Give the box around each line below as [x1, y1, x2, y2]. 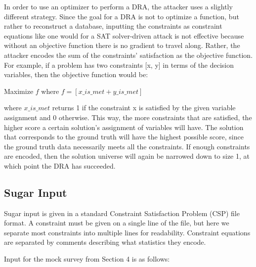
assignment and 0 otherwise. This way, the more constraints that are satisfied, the [4, 112, 252, 122]
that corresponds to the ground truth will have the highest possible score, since [4, 132, 244, 142]
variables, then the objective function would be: [4, 69, 148, 80]
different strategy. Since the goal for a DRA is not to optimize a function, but [4, 11, 239, 21]
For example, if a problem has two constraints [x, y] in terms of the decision [4, 59, 234, 70]
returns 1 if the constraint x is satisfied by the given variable [52, 102, 236, 113]
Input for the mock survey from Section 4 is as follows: [4, 254, 170, 264]
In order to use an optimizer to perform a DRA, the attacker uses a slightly [4, 1, 233, 11]
